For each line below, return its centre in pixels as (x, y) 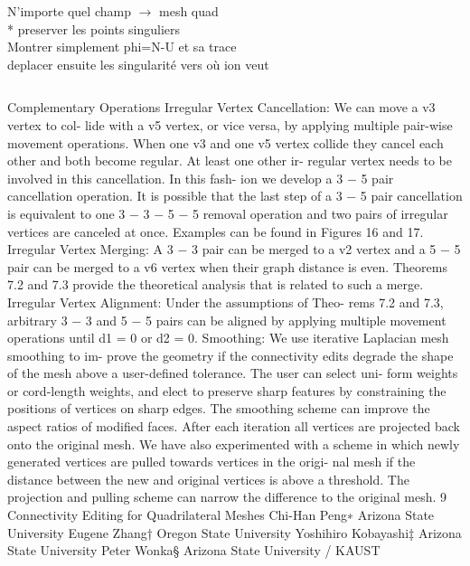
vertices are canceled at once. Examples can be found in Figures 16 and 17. (216, 231)
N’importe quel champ (69, 11)
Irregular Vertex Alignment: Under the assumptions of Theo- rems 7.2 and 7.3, (226, 302)
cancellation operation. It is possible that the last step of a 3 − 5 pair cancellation (235, 196)
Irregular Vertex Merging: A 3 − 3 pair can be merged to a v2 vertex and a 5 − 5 (234, 249)
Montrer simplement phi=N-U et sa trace (122, 47)
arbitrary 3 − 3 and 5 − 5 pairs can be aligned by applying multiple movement (227, 320)
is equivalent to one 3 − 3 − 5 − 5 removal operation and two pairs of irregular (228, 213)
